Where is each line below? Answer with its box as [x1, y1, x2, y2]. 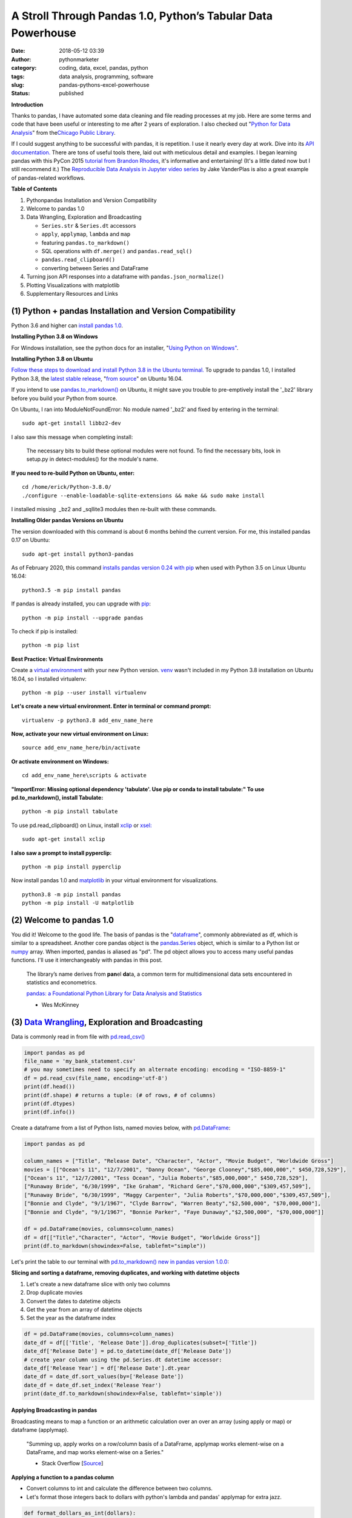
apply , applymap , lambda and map [41, 231, 131, 238]
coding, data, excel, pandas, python [59, 64, 148, 72]
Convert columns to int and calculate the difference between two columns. [26, 1485, 213, 1492]
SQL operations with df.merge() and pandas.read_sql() [41, 247, 193, 254]
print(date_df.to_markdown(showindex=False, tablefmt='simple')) [24, 1390, 222, 1397]
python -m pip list [22, 642, 80, 649]
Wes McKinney [41, 1001, 79, 1008]
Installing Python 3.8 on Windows [11, 333, 98, 340]
